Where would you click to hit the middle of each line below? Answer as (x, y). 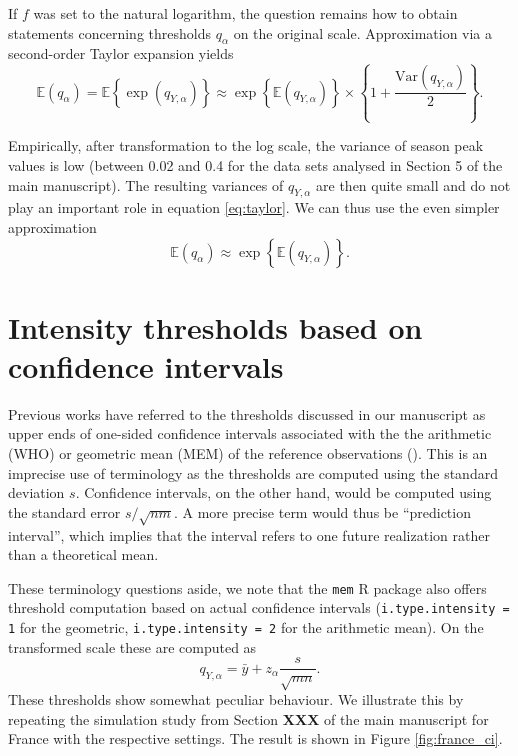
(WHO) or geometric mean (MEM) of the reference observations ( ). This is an (248, 453)
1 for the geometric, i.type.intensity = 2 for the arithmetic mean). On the (246, 627)
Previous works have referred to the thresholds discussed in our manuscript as (247, 413)
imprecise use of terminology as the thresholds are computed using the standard (253, 472)
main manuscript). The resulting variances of (146, 184)
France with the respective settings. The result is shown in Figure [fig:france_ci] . (255, 738)
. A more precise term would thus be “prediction (322, 511)
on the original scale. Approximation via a (363, 32)
